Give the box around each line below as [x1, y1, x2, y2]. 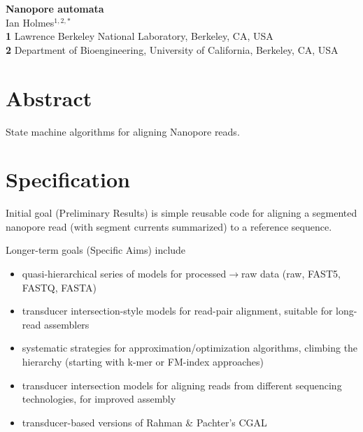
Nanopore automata [6, 1, 104, 15]
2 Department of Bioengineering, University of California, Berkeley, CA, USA [6, 42, 339, 57]
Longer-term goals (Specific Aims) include [6, 243, 186, 257]
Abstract [6, 83, 92, 112]
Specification [6, 165, 130, 194]
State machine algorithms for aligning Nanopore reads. [6, 124, 240, 138]
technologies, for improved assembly [22, 391, 176, 406]
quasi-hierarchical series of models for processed [22, 266, 227, 280]
